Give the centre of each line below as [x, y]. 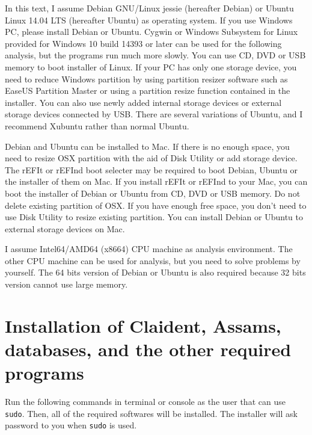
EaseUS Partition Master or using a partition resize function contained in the [148, 91]
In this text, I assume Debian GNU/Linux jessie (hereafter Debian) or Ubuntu [149, 8]
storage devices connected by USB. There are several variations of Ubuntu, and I [154, 114]
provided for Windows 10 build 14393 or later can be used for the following [143, 43]
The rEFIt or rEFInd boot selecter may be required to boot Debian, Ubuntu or [151, 169]
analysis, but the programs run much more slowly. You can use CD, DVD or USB [155, 55]
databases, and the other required [148, 349]
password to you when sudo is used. [71, 425]
